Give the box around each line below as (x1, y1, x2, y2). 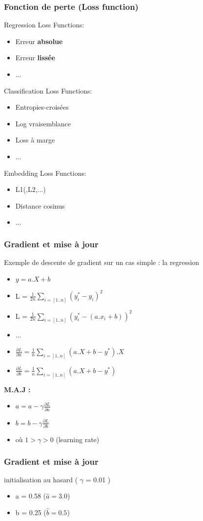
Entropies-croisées (15, 102, 69, 112)
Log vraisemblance (15, 118, 71, 128)
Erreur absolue (15, 36, 63, 46)
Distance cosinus (15, 200, 65, 211)
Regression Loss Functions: (4, 20, 84, 30)
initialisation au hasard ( (4, 474, 78, 484)
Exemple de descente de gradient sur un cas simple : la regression (4, 257, 200, 267)
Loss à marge (15, 135, 55, 145)
